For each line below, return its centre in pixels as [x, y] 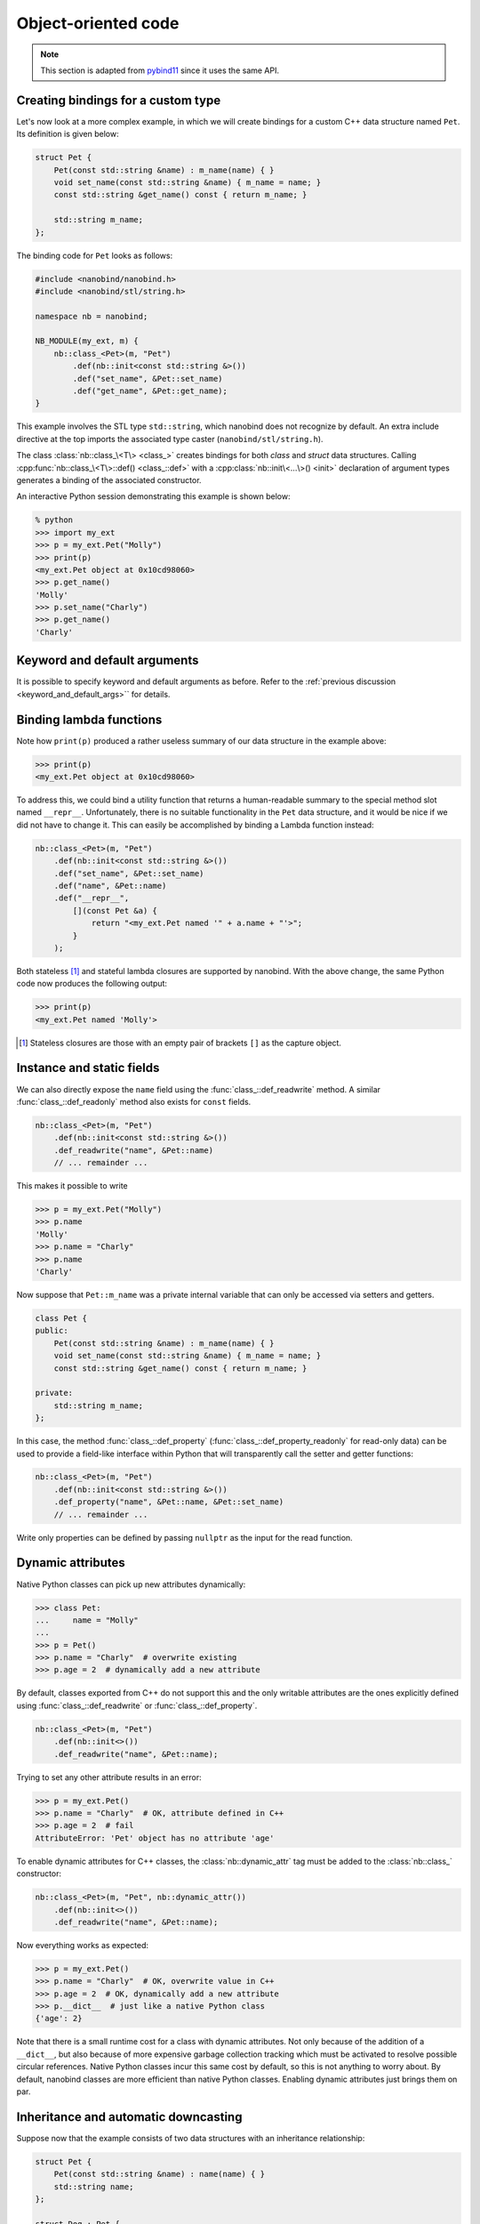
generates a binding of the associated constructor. [109, 479]
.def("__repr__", [92, 898]
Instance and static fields [88, 1068]
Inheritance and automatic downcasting [129, 2117]
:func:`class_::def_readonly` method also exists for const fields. [134, 1101]
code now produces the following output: [92, 984]
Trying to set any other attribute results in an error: [109, 1777]
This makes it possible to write [72, 1186]
